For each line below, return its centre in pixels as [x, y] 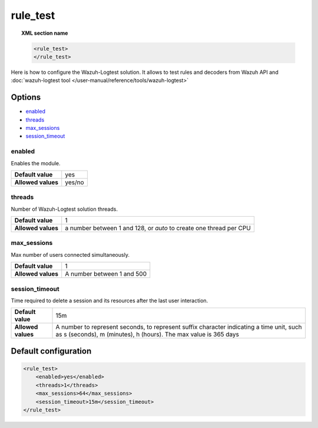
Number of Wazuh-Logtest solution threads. [64, 209]
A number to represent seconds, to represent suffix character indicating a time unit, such [179, 327]
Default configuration [51, 351]
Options [26, 97]
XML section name [45, 33]
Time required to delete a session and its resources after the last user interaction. [110, 300]
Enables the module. [36, 163]
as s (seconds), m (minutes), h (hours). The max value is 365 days [148, 335]
